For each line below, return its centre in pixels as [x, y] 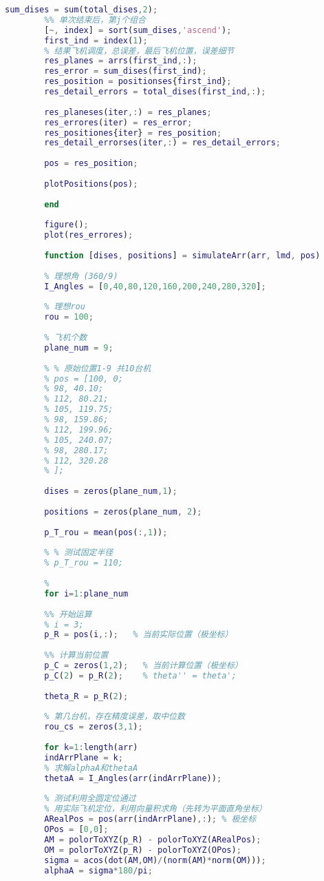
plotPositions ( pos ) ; [91, 184]
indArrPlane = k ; [84, 757]
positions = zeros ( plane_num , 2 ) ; [123, 511]
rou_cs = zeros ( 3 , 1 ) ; [94, 727]
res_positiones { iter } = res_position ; [133, 133]
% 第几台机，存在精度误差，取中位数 [115, 717]
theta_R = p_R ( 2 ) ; [86, 696]
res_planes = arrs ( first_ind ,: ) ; [121, 61]
